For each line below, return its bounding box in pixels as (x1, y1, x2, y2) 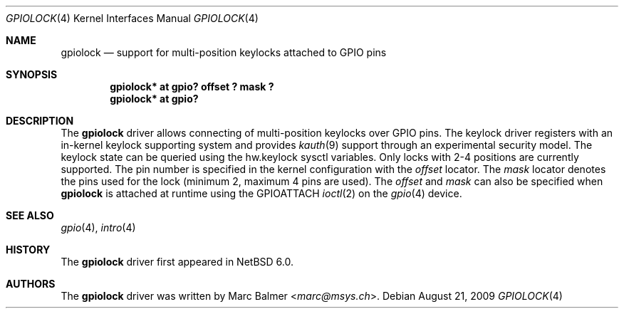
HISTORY (6, 244, 51, 256)
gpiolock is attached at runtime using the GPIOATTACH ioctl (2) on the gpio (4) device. (61, 187, 462, 199)
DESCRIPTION (6, 115, 74, 127)
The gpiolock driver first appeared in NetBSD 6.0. (61, 256, 293, 268)
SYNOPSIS (6, 68, 58, 80)
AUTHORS (6, 278, 56, 290)
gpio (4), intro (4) (61, 221, 136, 234)
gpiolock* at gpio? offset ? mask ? (110, 80, 274, 93)
